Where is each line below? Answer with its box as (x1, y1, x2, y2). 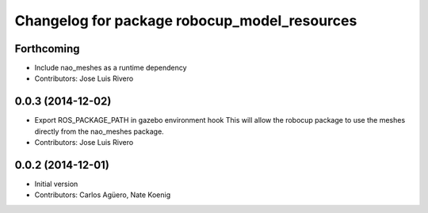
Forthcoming (14, 42, 80, 55)
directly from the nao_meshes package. (34, 127, 164, 136)
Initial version (34, 179, 78, 189)
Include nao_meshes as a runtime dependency (34, 63, 187, 73)
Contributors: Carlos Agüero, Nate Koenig (34, 190, 170, 200)
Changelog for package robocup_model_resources (14, 12, 357, 29)
